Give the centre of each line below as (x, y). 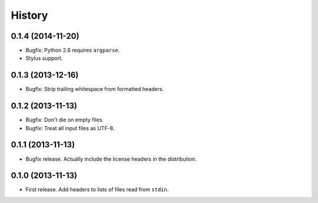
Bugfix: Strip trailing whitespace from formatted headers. (95, 89)
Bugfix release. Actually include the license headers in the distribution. (111, 159)
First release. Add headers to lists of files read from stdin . (97, 190)
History (29, 15)
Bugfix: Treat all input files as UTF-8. (70, 128)
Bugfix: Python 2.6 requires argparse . (73, 50)
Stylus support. (44, 58)
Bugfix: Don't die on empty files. (65, 120)
